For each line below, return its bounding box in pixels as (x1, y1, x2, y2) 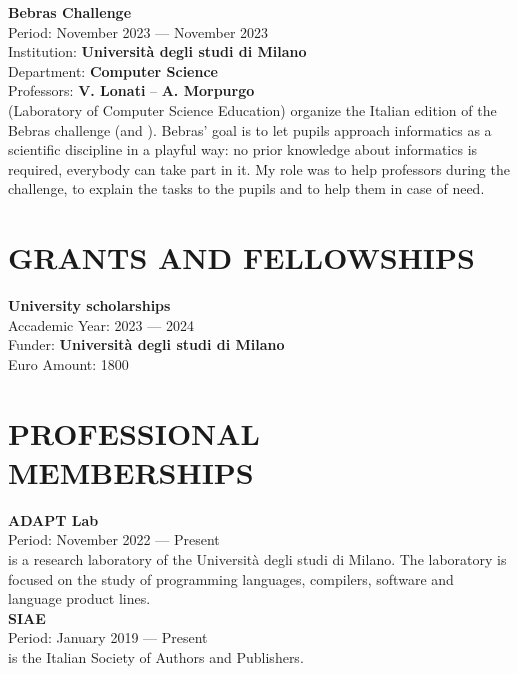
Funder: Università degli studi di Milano (8, 334, 285, 355)
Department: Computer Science (8, 60, 218, 81)
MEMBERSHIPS (8, 451, 254, 492)
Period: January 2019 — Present (8, 627, 208, 648)
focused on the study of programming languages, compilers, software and (8, 568, 454, 589)
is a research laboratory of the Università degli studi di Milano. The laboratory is (8, 548, 507, 569)
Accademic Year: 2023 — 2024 (8, 314, 194, 335)
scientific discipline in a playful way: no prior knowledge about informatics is (8, 139, 478, 160)
